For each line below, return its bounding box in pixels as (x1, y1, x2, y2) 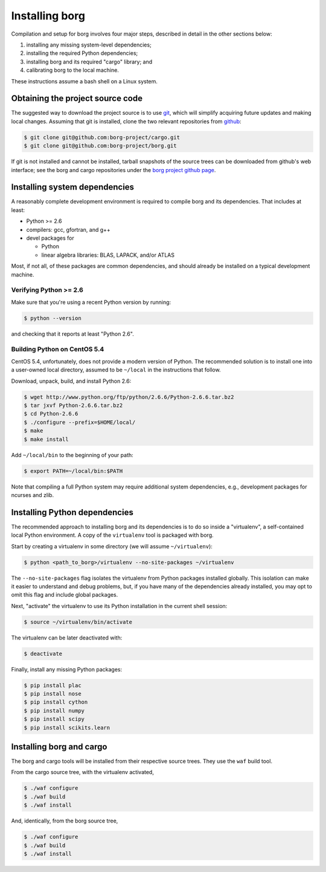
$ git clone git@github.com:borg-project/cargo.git (24, 133, 181, 141)
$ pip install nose (24, 690, 81, 697)
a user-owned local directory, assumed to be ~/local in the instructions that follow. (11, 366, 221, 374)
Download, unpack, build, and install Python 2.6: (11, 377, 132, 385)
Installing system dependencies (11, 182, 135, 193)
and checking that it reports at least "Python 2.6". (11, 330, 134, 338)
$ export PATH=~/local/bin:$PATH (24, 467, 123, 474)
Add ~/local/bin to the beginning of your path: (11, 451, 134, 458)
